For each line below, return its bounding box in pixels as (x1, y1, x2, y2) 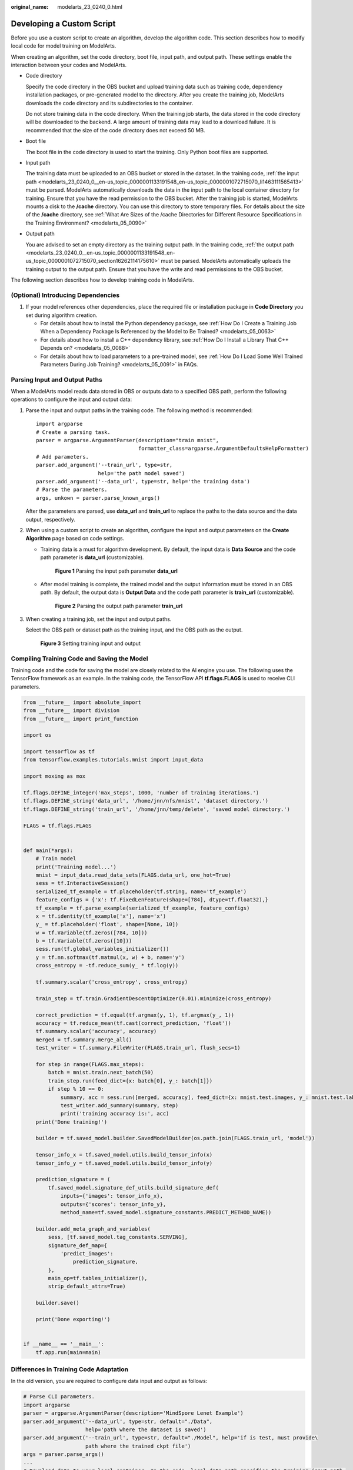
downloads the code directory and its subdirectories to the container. (25, 99, 194, 106)
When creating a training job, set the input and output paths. (25, 616, 172, 623)
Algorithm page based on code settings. (25, 535, 125, 542)
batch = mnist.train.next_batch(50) (48, 1069, 154, 1076)
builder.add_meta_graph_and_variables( (35, 1225, 151, 1232)
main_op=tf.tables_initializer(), (48, 1275, 148, 1282)
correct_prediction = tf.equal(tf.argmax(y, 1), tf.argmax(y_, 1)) (35, 1011, 235, 1018)
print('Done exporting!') (35, 1316, 111, 1323)
